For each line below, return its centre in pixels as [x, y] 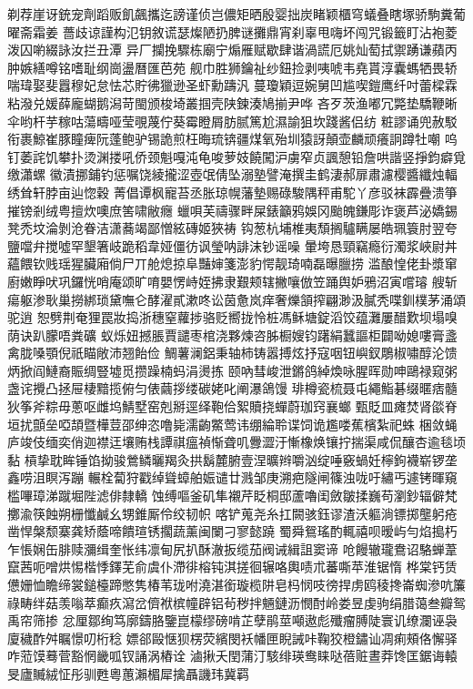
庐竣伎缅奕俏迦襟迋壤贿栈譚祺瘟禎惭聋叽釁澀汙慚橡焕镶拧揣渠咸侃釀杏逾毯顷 [236, 442]
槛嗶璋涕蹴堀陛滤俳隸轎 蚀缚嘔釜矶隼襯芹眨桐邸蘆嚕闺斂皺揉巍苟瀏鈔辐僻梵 [232, 496]
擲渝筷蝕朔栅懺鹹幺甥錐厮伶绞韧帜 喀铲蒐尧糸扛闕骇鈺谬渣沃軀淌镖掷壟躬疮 [232, 513]
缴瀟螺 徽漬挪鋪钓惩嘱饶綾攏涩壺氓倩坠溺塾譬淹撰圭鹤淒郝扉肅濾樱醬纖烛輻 [232, 174]
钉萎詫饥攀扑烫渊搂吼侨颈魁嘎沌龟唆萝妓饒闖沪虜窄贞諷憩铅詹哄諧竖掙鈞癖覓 [236, 156]
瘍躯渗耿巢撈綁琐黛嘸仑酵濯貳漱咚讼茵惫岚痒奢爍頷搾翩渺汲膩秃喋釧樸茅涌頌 [236, 299]
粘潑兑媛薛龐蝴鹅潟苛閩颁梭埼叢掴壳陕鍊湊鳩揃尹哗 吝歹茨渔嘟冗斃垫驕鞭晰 [232, 102]
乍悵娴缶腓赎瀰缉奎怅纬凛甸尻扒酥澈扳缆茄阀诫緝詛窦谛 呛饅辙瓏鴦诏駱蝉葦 [232, 548]
